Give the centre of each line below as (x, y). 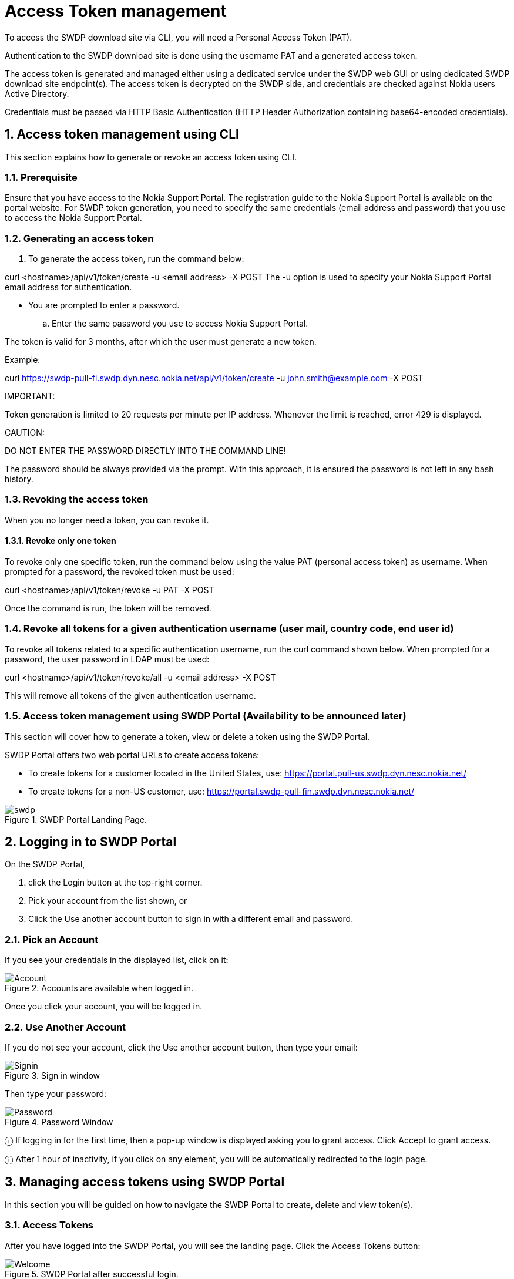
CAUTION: (25, 433)
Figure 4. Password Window (59, 1122)
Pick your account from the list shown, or (108, 901)
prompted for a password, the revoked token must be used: (120, 572)
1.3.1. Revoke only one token (61, 541)
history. (19, 479)
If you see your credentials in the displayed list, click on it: (117, 960)
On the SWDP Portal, (45, 864)
